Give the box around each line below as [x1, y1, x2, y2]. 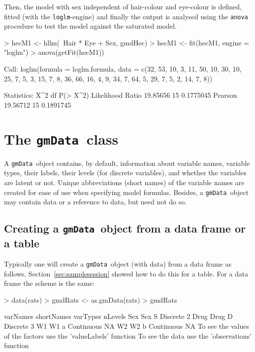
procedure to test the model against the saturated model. [4, 21, 177, 31]
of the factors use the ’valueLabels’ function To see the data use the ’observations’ [4, 330, 252, 341]
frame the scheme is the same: [4, 278, 95, 288]
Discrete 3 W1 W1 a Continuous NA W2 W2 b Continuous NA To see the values [4, 320, 249, 331]
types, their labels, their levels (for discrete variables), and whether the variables [4, 167, 247, 178]
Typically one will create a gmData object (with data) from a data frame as [4, 258, 231, 269]
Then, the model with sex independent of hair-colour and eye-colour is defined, [4, 1, 242, 11]
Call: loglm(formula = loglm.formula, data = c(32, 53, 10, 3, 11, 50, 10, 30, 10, [4, 64, 242, 74]
